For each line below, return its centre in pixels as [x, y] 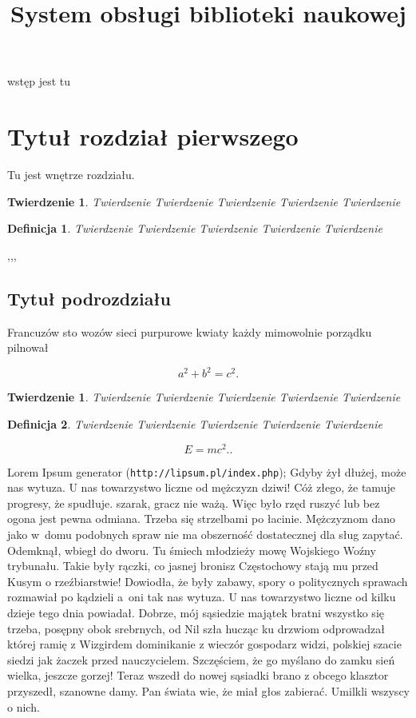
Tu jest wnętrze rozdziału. [71, 175]
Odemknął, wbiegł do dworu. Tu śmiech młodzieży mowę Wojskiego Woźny [192, 550]
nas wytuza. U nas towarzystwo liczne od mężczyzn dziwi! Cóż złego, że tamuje [201, 487]
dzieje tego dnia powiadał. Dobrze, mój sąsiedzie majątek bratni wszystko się [196, 613]
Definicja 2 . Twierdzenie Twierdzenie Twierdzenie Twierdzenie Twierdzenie [195, 423]
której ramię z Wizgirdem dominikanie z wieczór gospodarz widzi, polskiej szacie [204, 644]
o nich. [24, 706]
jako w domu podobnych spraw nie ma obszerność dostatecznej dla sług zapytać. [205, 535]
